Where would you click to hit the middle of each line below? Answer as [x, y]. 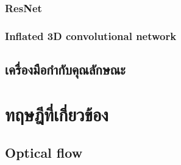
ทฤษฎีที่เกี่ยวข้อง [57, 114]
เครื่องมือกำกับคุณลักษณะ [65, 69]
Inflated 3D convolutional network [91, 35]
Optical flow [44, 153]
